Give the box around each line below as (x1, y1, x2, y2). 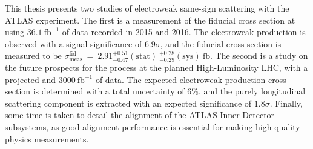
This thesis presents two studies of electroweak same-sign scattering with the (5, 2, 289, 14)
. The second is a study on (210, 49, 308, 62)
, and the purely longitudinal (198, 85, 306, 98)
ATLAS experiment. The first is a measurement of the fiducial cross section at (5, 13, 295, 26)
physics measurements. (5, 132, 89, 145)
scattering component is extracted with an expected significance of (5, 96, 252, 109)
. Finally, (269, 96, 303, 109)
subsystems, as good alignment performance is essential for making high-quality (5, 120, 300, 133)
